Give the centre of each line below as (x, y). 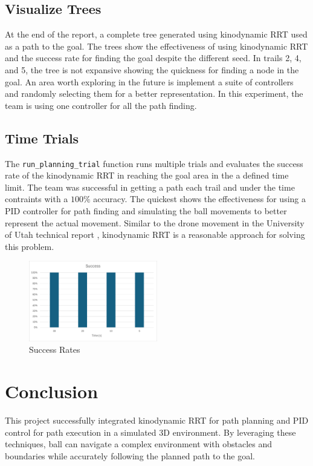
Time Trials (42, 138)
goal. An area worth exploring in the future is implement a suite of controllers (149, 81)
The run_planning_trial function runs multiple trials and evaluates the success (154, 163)
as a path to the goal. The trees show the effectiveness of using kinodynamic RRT (156, 46)
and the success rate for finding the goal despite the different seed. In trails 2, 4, (153, 58)
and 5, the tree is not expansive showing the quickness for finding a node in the (152, 69)
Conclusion (52, 391)
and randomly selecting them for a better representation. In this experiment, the (154, 94)
